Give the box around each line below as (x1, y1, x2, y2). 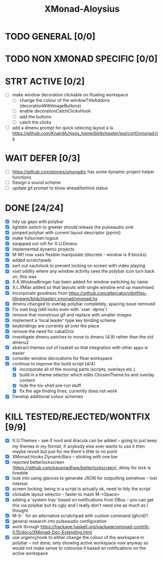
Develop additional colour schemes (12, 394, 83, 400)
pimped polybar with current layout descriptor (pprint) (12, 229, 121, 235)
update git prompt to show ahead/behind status (12, 185, 108, 191)
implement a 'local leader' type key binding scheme (12, 317, 116, 323)
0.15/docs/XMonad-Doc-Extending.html (12, 529, 92, 535)
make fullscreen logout (12, 235, 59, 241)
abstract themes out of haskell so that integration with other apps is (12, 345, 148, 350)
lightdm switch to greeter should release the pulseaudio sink (12, 224, 134, 230)
